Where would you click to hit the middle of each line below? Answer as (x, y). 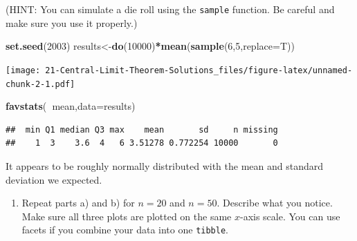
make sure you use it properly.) (72, 22)
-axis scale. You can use (290, 216)
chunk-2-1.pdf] (40, 84)
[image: (23, 70)
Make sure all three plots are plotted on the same (127, 216)
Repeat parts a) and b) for (78, 203)
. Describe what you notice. (275, 203)
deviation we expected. (54, 179)
